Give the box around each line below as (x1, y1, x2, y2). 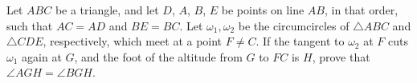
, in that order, (324, 2, 399, 18)
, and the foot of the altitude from (74, 48, 243, 65)
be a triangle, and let (55, 2, 159, 18)
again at (22, 48, 62, 65)
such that (6, 17, 53, 34)
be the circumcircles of (238, 17, 350, 34)
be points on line (221, 2, 305, 18)
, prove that (312, 48, 370, 65)
